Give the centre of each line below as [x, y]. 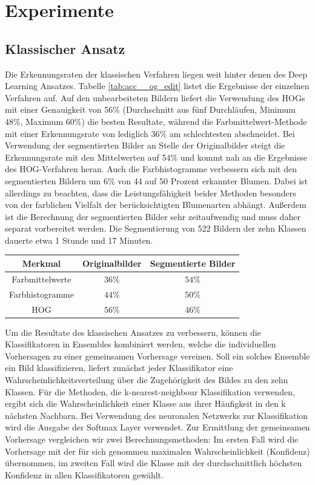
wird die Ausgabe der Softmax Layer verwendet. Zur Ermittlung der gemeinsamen [157, 427]
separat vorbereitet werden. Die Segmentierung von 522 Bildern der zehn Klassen [156, 228]
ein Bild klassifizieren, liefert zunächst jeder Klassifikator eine [119, 368]
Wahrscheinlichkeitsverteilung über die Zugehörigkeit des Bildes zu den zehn [147, 379]
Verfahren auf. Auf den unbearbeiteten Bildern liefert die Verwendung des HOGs [155, 97]
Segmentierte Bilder [193, 263]
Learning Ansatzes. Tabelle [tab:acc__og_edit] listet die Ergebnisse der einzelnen [157, 86]
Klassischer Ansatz [65, 48]
